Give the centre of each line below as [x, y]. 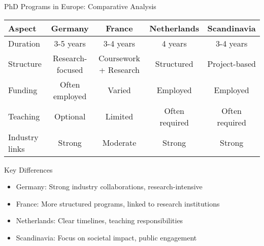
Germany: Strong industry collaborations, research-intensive [109, 187]
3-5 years [70, 43]
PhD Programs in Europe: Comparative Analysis [80, 6]
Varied [119, 90]
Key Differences [28, 169]
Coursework [119, 58]
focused [70, 69]
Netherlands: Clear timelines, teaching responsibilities [100, 220]
